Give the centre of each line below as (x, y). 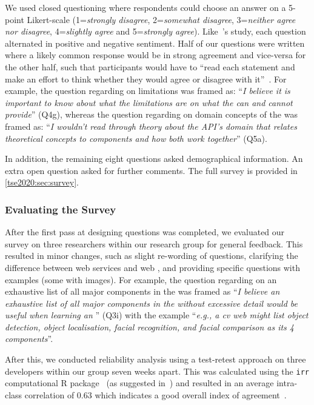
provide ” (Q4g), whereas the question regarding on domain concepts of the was (151, 114)
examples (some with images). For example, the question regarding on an (141, 279)
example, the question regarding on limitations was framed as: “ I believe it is (148, 91)
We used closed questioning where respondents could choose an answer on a (145, 7)
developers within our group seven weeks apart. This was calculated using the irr (157, 371)
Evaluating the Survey (61, 209)
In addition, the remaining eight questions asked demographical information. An (154, 159)
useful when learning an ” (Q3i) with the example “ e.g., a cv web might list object (157, 315)
